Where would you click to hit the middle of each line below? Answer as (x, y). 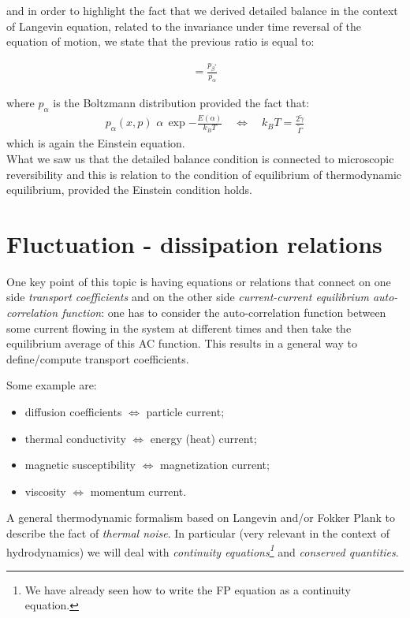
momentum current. (138, 491)
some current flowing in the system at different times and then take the (179, 328)
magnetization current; (215, 465)
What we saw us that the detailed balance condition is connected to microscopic (200, 158)
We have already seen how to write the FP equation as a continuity (188, 589)
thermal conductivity (75, 438)
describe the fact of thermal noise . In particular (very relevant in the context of (198, 533)
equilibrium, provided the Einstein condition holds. (130, 190)
